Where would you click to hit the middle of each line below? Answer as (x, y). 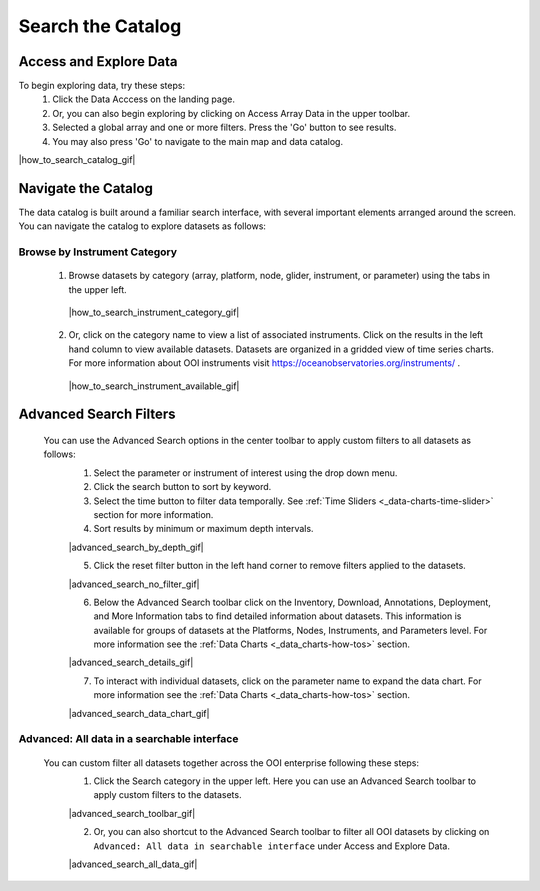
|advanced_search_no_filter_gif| (134, 584)
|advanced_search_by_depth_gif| (136, 547)
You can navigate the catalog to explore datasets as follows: (142, 226)
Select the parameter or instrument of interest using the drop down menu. (245, 472)
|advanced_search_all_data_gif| (133, 864)
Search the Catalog (100, 26)
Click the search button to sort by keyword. (182, 487)
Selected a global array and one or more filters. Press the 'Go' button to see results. (224, 127)
